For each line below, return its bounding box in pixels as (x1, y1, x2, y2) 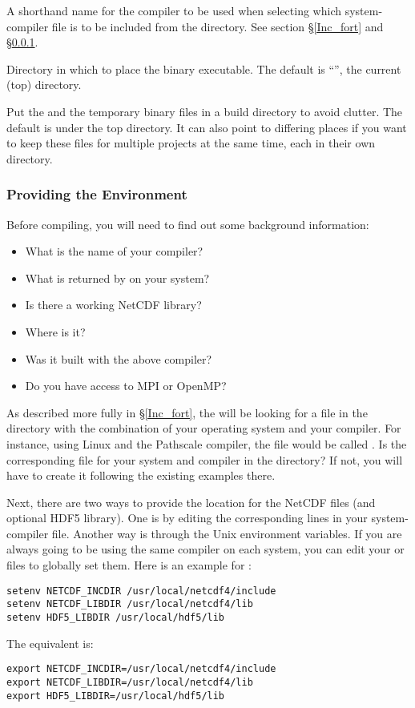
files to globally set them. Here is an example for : (6, 557, 252, 573)
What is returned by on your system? (25, 269, 210, 286)
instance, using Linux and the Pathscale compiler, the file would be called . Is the (6, 435, 407, 452)
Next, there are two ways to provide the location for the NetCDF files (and (6, 493, 376, 510)
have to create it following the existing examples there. (6, 467, 276, 484)
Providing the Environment (6, 184, 187, 204)
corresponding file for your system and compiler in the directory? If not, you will (6, 451, 403, 468)
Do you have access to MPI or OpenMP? (25, 377, 227, 394)
